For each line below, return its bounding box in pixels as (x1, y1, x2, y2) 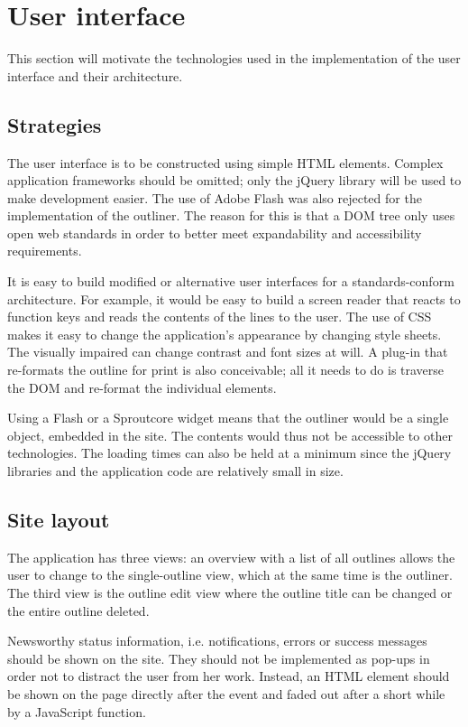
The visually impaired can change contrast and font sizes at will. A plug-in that (7, 342, 448, 361)
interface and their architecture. (7, 66, 183, 85)
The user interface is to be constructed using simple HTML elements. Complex (7, 153, 444, 172)
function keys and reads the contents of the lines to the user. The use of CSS (7, 307, 432, 326)
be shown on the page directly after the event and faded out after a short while (7, 684, 445, 703)
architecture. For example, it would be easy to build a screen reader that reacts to (7, 289, 461, 308)
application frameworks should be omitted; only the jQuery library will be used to (7, 171, 462, 190)
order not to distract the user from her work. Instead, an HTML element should (7, 666, 450, 685)
